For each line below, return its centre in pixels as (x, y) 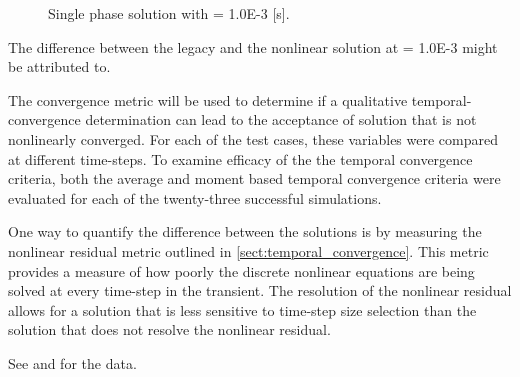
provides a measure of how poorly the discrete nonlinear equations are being (241, 270)
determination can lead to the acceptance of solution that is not (281, 119)
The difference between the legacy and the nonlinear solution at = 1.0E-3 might (253, 46)
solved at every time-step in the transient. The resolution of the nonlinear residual (260, 290)
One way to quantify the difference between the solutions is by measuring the (245, 231)
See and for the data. (72, 362)
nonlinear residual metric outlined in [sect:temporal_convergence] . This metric (248, 250)
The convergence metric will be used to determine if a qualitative (208, 99)
